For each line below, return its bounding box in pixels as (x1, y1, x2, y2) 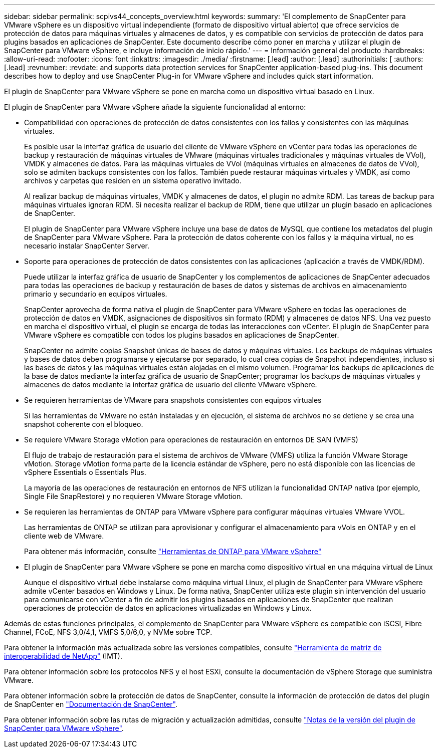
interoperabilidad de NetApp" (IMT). (4, 652, 122, 660)
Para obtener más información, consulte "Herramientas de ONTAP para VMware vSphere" (24, 547, 322, 556)
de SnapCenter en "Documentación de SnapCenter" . (4, 700, 178, 708)
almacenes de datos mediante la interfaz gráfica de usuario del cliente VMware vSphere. (24, 380, 317, 389)
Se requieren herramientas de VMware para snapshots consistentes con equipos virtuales (24, 396, 322, 404)
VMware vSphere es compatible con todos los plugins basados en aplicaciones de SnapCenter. (24, 331, 339, 339)
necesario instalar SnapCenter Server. (24, 241, 149, 250)
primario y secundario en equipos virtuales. (24, 290, 167, 298)
